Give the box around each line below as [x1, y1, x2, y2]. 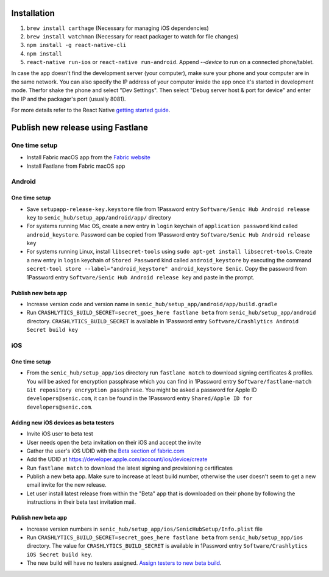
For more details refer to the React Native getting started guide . [11, 107, 171, 114]
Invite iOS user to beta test [26, 430, 94, 437]
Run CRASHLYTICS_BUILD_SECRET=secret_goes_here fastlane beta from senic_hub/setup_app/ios [26, 534, 303, 541]
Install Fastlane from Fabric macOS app [26, 162, 126, 170]
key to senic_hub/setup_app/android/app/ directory [26, 213, 172, 221]
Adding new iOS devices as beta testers [11, 418, 115, 426]
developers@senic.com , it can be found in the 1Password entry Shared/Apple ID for [26, 395, 253, 402]
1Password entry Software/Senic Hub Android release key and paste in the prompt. [26, 273, 255, 281]
